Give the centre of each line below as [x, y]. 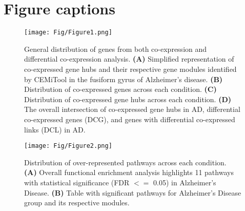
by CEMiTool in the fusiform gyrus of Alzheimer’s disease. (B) [124, 79]
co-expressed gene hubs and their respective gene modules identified [130, 69]
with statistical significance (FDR [77, 182]
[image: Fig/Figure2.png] [68, 146]
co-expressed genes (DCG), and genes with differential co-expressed [130, 119]
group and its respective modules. [77, 203]
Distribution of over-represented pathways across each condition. [125, 162]
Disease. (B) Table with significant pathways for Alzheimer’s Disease [133, 192]
